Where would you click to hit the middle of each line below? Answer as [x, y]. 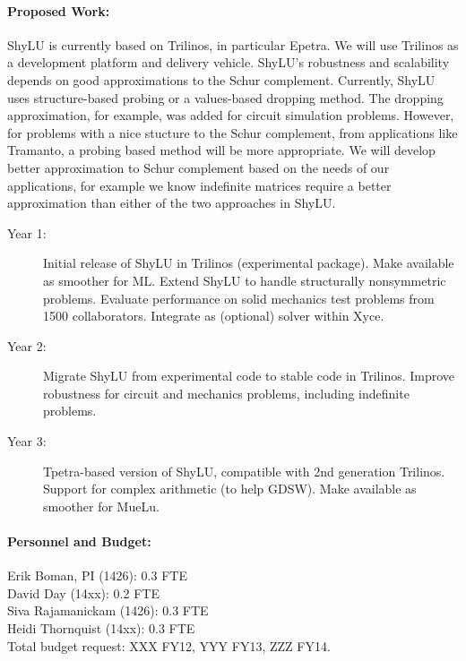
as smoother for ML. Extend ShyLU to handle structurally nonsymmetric [245, 280]
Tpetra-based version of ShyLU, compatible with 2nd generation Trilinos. [244, 471]
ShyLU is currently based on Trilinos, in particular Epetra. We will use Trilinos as [233, 44]
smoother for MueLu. [101, 506]
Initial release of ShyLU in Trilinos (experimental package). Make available [249, 263]
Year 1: [27, 232]
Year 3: [27, 441]
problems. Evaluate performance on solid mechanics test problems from [239, 298]
